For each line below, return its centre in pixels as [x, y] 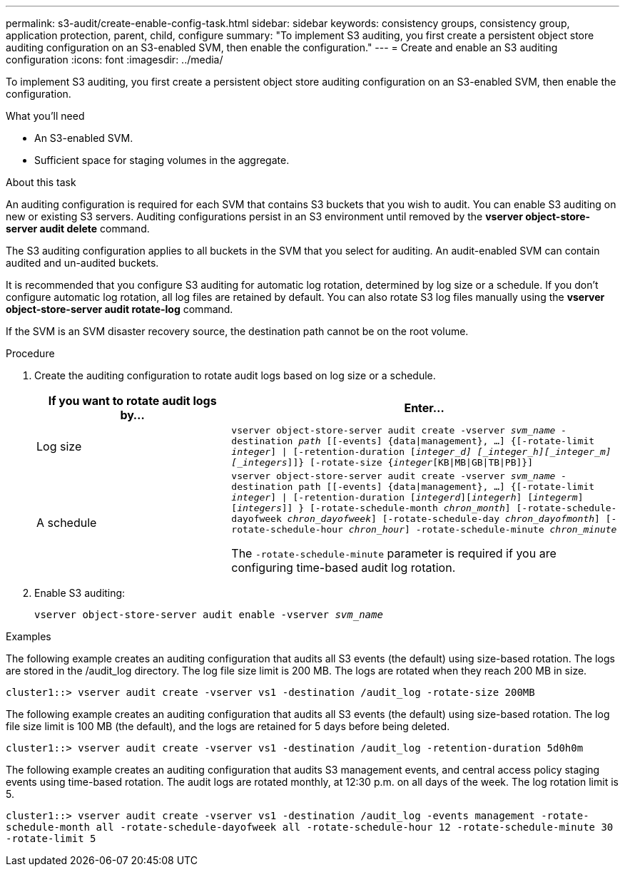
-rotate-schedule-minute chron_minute [516, 529]
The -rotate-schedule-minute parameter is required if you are [394, 553]
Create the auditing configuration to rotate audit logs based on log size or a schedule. [235, 375]
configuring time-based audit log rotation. [344, 568]
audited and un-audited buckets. [82, 263]
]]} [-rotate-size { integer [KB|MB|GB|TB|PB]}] [410, 462]
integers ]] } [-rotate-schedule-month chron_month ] [374, 508]
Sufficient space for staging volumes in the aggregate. [162, 160]
